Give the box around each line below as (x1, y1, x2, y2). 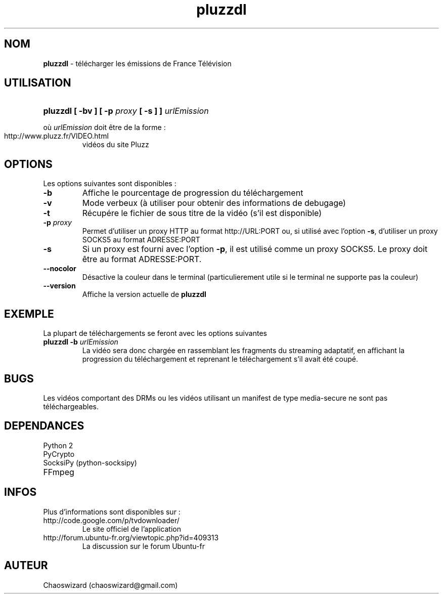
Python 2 (43, 441, 73, 450)
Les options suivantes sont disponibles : (43, 179, 176, 188)
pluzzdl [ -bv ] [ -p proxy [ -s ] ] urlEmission (43, 106, 209, 116)
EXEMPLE (4, 307, 54, 320)
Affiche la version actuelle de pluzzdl (82, 290, 206, 299)
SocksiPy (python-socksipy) (43, 458, 137, 467)
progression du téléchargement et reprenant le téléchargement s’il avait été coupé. (82, 355, 358, 364)
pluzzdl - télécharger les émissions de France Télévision (43, 59, 232, 68)
